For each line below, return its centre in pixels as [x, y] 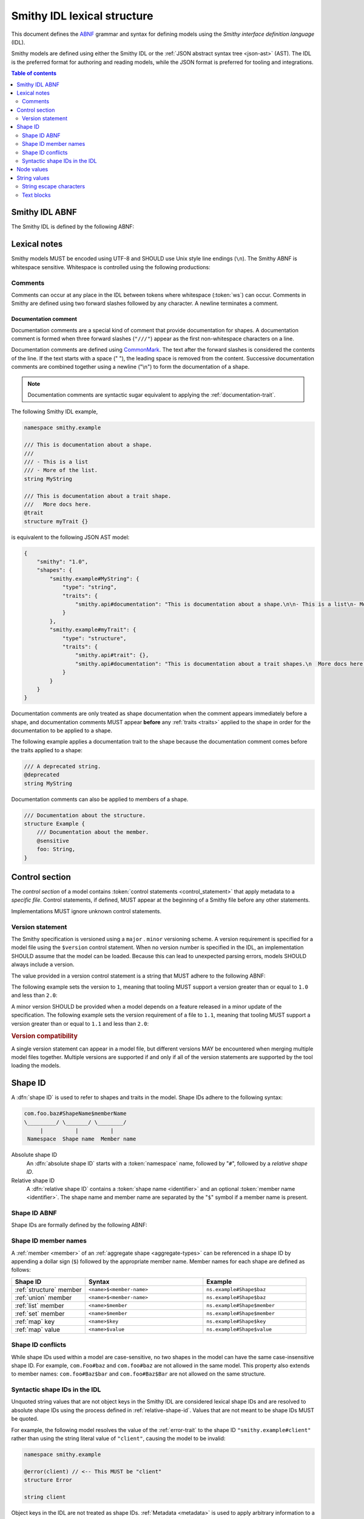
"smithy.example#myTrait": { [93, 630]
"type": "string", [90, 587]
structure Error [48, 1480]
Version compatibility [45, 1036]
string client [45, 1497]
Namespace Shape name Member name [82, 1139]
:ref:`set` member [40, 1314]
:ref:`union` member [43, 1297]
